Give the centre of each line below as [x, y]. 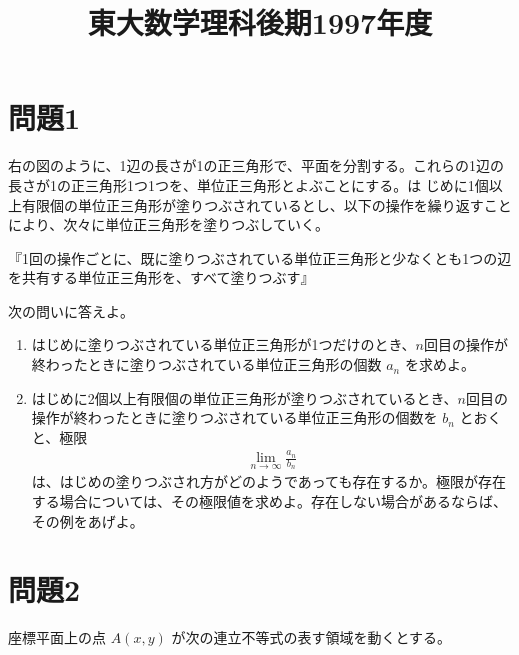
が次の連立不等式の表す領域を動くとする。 [311, 637]
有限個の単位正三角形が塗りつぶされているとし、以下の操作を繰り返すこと [266, 204]
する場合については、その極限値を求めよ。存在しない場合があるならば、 [269, 501]
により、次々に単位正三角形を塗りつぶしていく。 [168, 224]
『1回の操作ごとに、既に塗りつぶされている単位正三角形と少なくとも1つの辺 [260, 257]
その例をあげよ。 [87, 520]
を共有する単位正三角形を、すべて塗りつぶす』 [161, 277]
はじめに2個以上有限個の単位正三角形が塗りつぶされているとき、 [244, 397]
